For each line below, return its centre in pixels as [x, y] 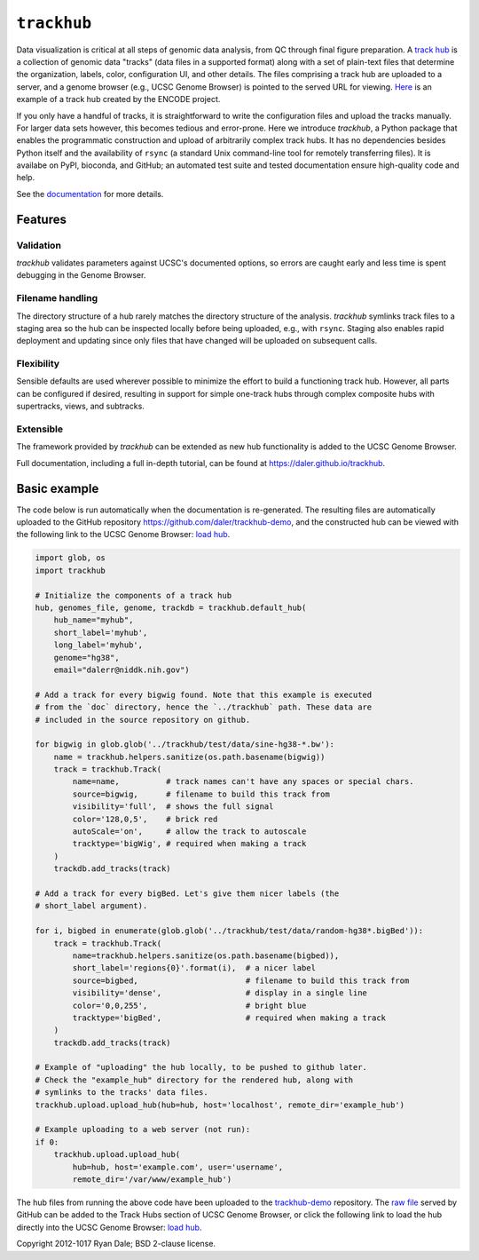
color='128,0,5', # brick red [145, 819]
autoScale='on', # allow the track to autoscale [189, 832]
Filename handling [57, 298]
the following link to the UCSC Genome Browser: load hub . [123, 535]
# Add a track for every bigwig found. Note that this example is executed [204, 694]
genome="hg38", [86, 658]
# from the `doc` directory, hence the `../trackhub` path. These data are [204, 707]
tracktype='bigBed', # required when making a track [229, 1018]
